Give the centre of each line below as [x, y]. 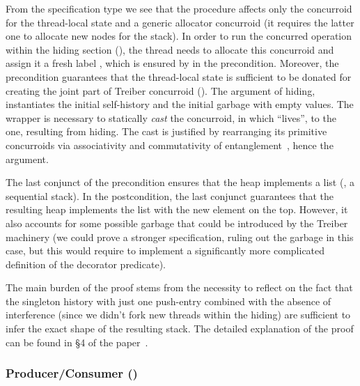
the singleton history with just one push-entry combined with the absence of [169, 301]
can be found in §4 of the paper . [77, 342]
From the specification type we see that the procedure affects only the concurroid [179, 8]
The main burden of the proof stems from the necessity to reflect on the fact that [179, 287]
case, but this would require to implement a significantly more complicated [165, 250]
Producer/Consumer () [72, 373]
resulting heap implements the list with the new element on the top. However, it [177, 209]
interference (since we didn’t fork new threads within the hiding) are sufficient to [178, 315]
